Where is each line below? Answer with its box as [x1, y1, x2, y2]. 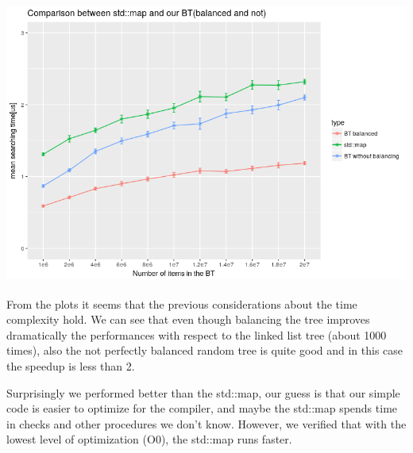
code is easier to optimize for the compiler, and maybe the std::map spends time [6, 400, 398, 417]
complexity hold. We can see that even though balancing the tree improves [6, 311, 370, 328]
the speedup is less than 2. [6, 357, 135, 374]
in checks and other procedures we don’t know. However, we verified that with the [6, 415, 407, 432]
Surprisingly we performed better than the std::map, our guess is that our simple [6, 384, 400, 401]
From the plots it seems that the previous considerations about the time [6, 295, 357, 312]
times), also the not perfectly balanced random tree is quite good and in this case [6, 342, 403, 359]
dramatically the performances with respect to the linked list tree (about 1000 [6, 326, 387, 343]
